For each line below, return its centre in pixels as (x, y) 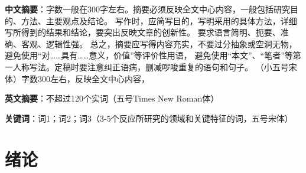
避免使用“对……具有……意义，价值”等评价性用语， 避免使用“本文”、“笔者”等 (149, 55)
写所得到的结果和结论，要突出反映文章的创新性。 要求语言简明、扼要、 (143, 32)
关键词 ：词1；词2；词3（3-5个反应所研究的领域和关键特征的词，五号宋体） (149, 118)
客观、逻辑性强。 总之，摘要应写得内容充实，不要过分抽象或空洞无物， (159, 43)
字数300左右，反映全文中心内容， (85, 78)
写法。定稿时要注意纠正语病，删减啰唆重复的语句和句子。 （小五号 (159, 66)
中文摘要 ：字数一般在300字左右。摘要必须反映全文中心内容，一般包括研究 (147, 9)
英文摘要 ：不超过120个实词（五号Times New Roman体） (112, 98)
